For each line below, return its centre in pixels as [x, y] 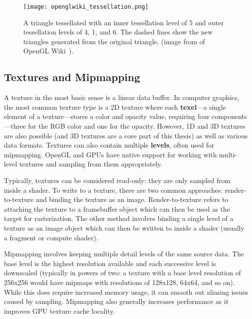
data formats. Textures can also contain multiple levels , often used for [109, 145]
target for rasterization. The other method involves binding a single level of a [119, 218]
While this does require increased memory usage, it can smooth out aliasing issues [126, 292]
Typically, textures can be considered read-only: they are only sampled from [117, 180]
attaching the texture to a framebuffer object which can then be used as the [117, 209]
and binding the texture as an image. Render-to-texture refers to [132, 199]
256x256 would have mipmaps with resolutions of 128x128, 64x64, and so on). [119, 282]
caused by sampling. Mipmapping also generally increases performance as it [116, 301]
